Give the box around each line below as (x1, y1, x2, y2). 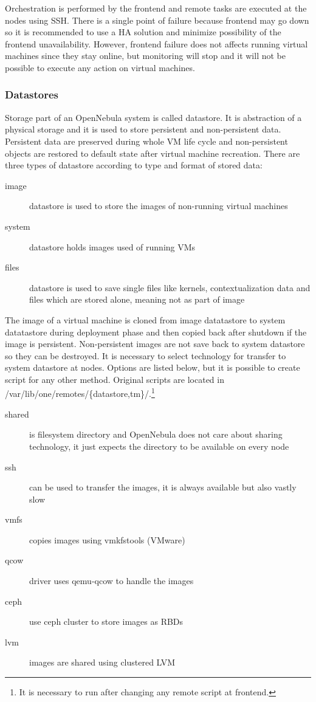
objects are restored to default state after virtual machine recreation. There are (5, 146, 300, 159)
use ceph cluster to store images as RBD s (29, 615, 184, 628)
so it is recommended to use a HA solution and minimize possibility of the (5, 26, 281, 38)
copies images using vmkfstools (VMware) (29, 533, 185, 546)
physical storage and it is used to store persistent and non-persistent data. (5, 123, 281, 136)
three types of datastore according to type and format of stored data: (5, 159, 263, 171)
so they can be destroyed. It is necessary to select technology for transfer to (5, 349, 286, 362)
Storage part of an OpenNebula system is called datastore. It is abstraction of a (5, 111, 302, 123)
